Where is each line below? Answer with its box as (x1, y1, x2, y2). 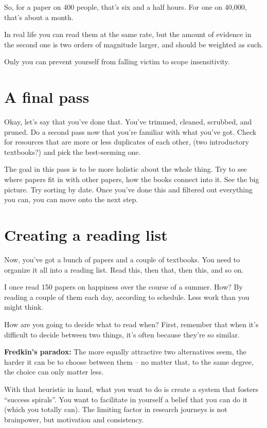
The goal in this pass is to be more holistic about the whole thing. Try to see (4, 164, 247, 174)
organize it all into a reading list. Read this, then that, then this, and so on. (4, 264, 244, 275)
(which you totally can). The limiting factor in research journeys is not (4, 404, 227, 415)
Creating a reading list (4, 224, 168, 245)
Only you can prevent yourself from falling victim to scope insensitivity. (4, 56, 230, 67)
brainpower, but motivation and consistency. (4, 414, 144, 424)
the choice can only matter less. (4, 366, 104, 377)
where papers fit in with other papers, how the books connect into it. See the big (4, 174, 259, 185)
